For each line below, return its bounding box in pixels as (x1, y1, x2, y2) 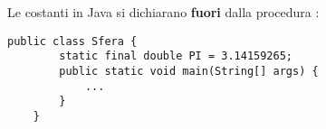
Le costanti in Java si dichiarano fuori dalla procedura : (7, 3, 320, 21)
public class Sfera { (7, 34, 138, 48)
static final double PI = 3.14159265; (59, 50, 292, 63)
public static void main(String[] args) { (59, 64, 319, 78)
